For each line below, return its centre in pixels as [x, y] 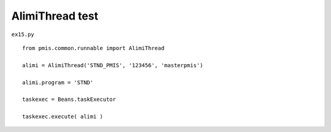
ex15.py [23, 34]
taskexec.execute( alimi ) [63, 117]
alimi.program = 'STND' [58, 82]
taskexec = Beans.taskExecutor [69, 100]
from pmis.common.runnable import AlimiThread [93, 48]
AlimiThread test [55, 16]
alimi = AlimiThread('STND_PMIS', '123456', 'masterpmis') [113, 65]
